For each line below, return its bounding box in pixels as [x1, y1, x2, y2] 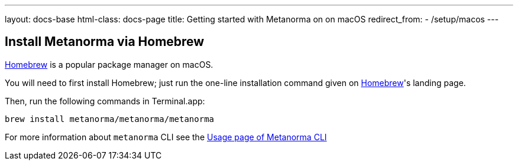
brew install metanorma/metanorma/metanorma [5, 114, 215, 124]
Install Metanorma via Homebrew [5, 34, 205, 49]
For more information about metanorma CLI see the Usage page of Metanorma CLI [5, 131, 327, 142]
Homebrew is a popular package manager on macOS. [5, 59, 213, 70]
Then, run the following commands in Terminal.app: [5, 95, 205, 106]
